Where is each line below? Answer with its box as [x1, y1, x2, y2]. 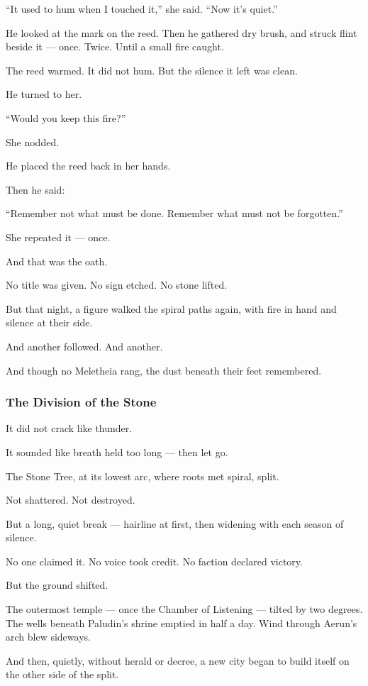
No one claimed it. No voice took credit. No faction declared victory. [6, 553, 303, 568]
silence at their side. [6, 315, 93, 330]
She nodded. [6, 134, 60, 149]
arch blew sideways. [6, 629, 91, 644]
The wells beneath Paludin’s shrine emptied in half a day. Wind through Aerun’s [6, 615, 357, 630]
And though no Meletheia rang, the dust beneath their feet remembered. [6, 363, 322, 377]
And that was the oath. [6, 253, 108, 268]
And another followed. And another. [6, 338, 163, 353]
